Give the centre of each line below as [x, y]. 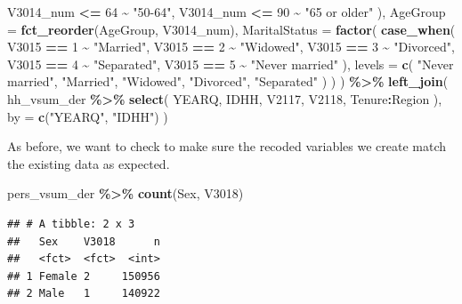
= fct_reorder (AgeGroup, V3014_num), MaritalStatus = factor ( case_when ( [231, 29]
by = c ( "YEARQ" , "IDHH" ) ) [88, 116]
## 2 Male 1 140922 [84, 294]
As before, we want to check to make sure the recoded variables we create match [227, 146]
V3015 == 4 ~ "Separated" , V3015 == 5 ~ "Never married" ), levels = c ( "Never [231, 64]
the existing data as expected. [89, 163]
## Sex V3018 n [84, 241]
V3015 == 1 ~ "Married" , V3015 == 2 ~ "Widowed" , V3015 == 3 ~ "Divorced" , [231, 47]
